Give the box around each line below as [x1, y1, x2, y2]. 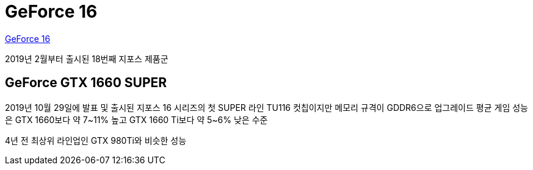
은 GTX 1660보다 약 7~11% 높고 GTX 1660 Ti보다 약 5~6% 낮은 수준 [5, 114, 268, 125]
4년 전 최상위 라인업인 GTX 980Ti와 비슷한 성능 [5, 135, 187, 146]
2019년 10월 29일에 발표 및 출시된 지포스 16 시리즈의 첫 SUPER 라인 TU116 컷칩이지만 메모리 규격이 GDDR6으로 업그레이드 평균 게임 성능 [5, 102, 528, 113]
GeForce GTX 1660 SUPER [5, 75, 167, 91]
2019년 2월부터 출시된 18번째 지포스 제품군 [5, 53, 169, 64]
